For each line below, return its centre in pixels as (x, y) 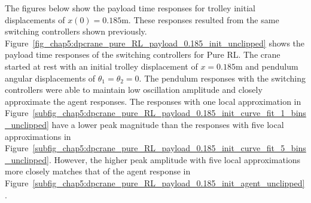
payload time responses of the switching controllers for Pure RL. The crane (143, 54)
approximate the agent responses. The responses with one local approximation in (153, 101)
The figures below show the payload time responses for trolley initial (130, 8)
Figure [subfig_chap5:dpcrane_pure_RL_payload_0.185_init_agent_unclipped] (155, 182)
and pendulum (272, 66)
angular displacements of (50, 78)
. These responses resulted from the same (204, 19)
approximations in (38, 136)
